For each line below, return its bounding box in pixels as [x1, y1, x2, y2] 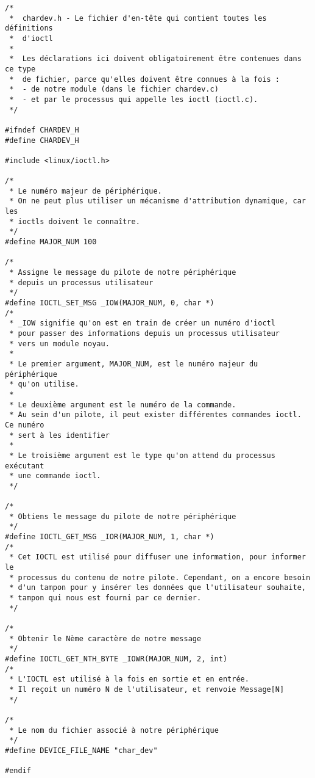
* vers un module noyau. [9, 339, 110, 348]
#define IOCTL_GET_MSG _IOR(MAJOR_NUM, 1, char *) [5, 533, 214, 542]
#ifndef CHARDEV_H [5, 125, 79, 134]
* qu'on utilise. [9, 380, 79, 389]
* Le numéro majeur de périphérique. [9, 186, 162, 195]
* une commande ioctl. [9, 471, 101, 481]
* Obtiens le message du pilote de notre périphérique [9, 512, 236, 521]
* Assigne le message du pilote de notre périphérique [9, 268, 236, 277]
